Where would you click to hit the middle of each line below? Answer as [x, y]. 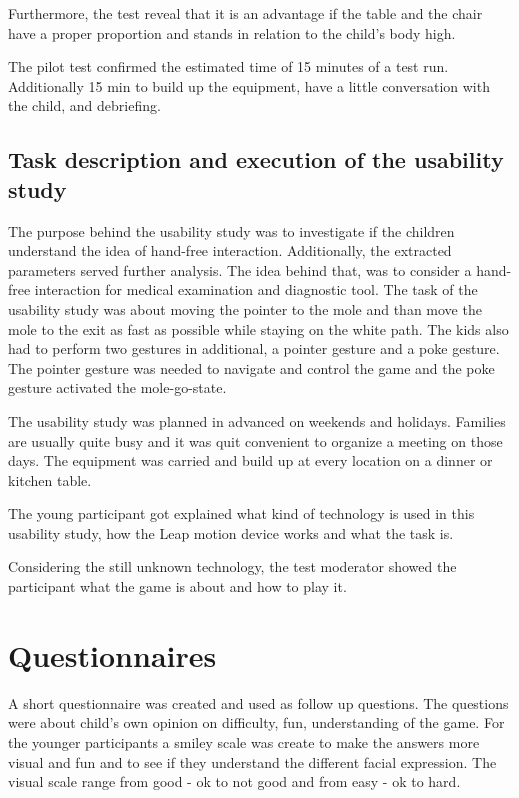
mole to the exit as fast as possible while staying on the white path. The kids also [258, 328]
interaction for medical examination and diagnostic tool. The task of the [256, 289]
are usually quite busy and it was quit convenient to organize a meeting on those [255, 440]
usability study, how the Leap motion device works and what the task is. [231, 532]
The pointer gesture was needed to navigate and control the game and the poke [251, 367]
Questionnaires [112, 654]
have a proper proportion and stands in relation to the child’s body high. [232, 32]
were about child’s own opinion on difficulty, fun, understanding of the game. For [256, 722]
